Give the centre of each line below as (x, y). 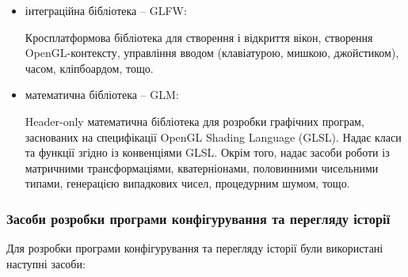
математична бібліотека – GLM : (102, 95)
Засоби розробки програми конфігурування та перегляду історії (198, 218)
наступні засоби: (46, 263)
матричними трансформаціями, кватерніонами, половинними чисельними (202, 167)
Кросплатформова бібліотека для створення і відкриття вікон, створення (199, 37)
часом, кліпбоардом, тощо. (89, 68)
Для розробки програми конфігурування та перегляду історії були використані (195, 248)
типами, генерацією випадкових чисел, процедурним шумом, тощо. (187, 183)
